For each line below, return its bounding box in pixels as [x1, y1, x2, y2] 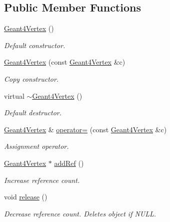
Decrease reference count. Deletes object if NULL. [4, 208, 156, 218]
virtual [4, 90, 24, 101]
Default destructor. [4, 107, 62, 118]
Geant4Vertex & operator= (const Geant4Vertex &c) [4, 124, 167, 134]
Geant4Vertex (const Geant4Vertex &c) [4, 57, 125, 67]
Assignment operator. [4, 141, 69, 151]
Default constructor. [4, 40, 65, 50]
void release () [4, 191, 47, 202]
